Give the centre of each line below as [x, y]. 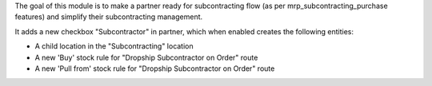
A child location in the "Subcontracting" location [114, 46]
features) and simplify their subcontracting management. [109, 17]
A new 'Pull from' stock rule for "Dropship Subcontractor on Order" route [155, 68]
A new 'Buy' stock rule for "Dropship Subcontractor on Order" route [146, 57]
